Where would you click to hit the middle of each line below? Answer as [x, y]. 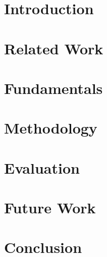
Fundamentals [54, 88]
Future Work [50, 207]
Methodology [51, 128]
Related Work [54, 48]
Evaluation [42, 167]
